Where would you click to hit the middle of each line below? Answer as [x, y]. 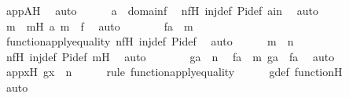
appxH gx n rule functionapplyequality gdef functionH [174, 72]
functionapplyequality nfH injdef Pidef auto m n [150, 41]
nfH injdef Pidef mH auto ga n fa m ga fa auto [170, 56]
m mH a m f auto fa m [99, 25]
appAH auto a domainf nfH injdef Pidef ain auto [162, 10]
